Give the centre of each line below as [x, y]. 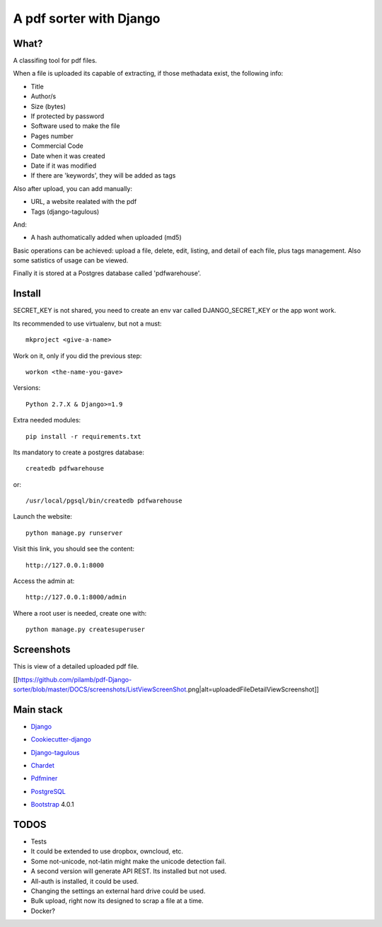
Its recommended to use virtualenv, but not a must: [87, 323]
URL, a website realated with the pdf [84, 202]
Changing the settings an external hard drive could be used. [118, 891]
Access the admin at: [44, 581]
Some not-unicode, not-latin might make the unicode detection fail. [128, 861]
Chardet [42, 765]
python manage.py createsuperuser [85, 629]
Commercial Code [57, 146]
